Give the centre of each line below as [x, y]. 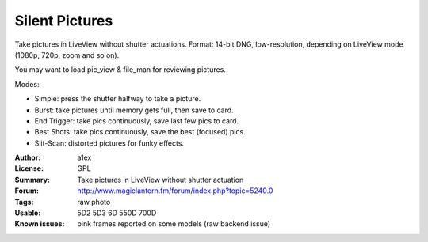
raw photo [94, 202]
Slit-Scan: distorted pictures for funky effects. [109, 143]
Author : [28, 157]
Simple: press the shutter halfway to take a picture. [118, 99]
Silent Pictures [64, 21]
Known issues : [40, 224]
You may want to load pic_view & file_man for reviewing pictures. [120, 70]
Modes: [27, 84]
